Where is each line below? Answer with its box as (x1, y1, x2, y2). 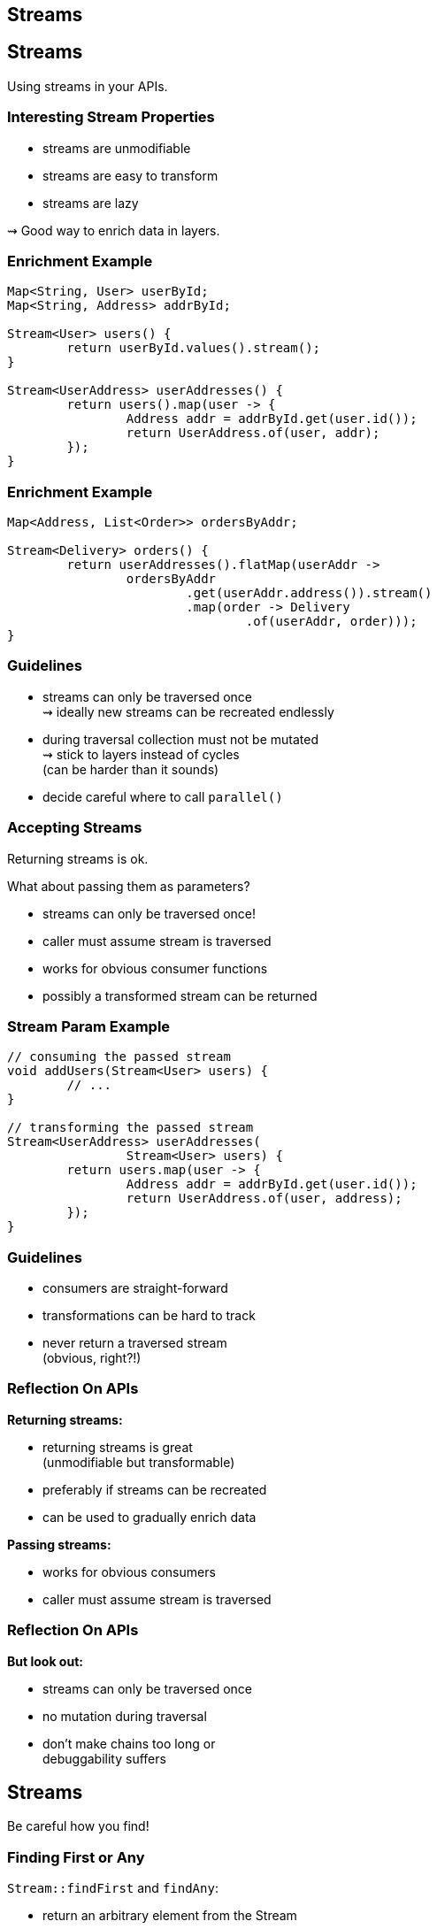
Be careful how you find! (7, 1818, 149, 1834)
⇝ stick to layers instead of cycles (42, 746, 240, 762)
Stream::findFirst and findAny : (7, 1880, 218, 1896)
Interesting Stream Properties (7, 108, 215, 127)
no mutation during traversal (42, 1708, 207, 1724)
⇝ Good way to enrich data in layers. (7, 222, 220, 238)
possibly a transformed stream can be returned (42, 988, 318, 1003)
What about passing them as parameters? (7, 878, 250, 894)
